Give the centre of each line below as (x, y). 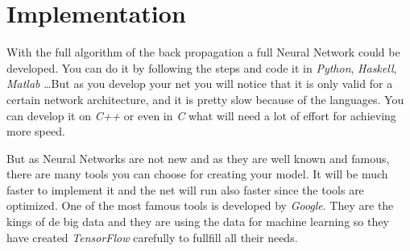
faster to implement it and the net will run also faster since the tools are (185, 189)
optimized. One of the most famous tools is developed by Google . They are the (200, 205)
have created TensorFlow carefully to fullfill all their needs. (152, 237)
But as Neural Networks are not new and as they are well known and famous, (198, 158)
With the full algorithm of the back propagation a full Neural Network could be (203, 52)
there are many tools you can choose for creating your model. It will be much (197, 174)
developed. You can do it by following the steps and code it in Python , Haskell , (202, 67)
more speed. (36, 131)
